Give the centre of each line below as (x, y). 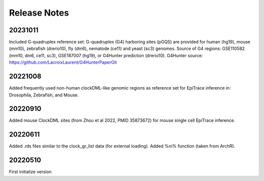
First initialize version (30, 172)
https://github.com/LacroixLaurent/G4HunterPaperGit (63, 62)
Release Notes (39, 13)
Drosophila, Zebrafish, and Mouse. (44, 95)
